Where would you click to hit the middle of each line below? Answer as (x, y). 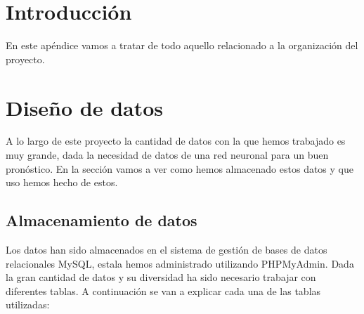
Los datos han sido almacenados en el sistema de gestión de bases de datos (167, 250)
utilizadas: (28, 305)
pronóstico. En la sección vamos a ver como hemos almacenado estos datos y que (180, 168)
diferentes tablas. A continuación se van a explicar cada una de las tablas (163, 290)
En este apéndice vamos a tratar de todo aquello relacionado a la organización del (182, 45)
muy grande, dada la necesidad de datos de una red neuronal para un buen (167, 155)
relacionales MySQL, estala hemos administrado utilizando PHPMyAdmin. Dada (180, 263)
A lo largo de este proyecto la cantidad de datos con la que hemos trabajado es (176, 141)
